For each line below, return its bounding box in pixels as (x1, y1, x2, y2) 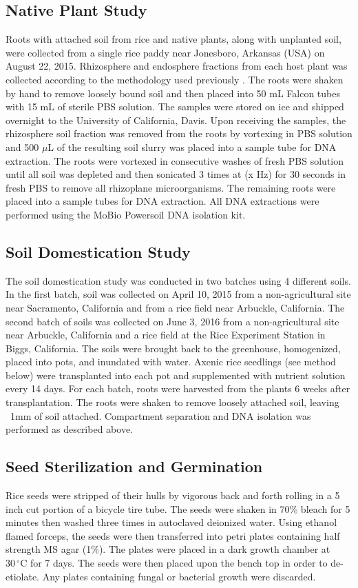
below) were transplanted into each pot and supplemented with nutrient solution (6, 367, 346, 382)
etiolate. (6, 569, 39, 583)
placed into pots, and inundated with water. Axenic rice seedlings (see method (6, 354, 336, 369)
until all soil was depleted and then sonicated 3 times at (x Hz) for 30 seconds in (6, 167, 346, 181)
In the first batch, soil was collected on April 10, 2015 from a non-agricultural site (6, 287, 351, 301)
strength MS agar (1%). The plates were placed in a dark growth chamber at (6, 542, 330, 556)
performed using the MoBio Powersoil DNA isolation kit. (6, 207, 246, 221)
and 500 (6, 139, 39, 154)
